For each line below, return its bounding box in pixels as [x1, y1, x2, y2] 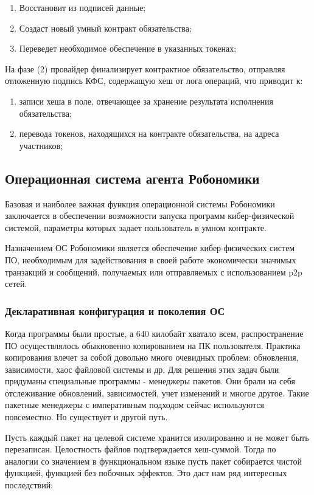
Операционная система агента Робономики [5, 168, 260, 187]
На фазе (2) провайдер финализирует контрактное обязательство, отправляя [5, 62, 285, 75]
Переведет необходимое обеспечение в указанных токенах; [19, 42, 237, 55]
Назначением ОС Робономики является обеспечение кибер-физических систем [5, 241, 295, 254]
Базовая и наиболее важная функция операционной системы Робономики [5, 197, 275, 210]
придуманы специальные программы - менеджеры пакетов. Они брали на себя [5, 375, 295, 387]
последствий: [5, 479, 54, 491]
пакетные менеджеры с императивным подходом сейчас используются [5, 398, 264, 411]
